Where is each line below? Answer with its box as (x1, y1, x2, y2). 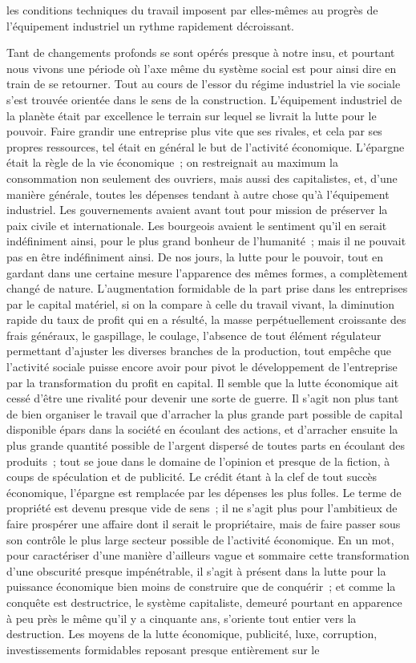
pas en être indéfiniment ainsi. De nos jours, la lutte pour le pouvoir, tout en (6, 248, 384, 265)
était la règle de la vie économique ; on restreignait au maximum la (6, 154, 338, 171)
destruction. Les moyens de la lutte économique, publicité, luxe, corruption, (6, 625, 378, 642)
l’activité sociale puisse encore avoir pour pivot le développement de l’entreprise (6, 358, 398, 375)
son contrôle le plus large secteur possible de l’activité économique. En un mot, (6, 531, 394, 548)
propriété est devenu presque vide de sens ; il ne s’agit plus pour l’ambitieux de (6, 499, 398, 516)
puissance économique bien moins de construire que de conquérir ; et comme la (6, 578, 396, 595)
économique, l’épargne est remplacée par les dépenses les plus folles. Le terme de (6, 483, 402, 500)
